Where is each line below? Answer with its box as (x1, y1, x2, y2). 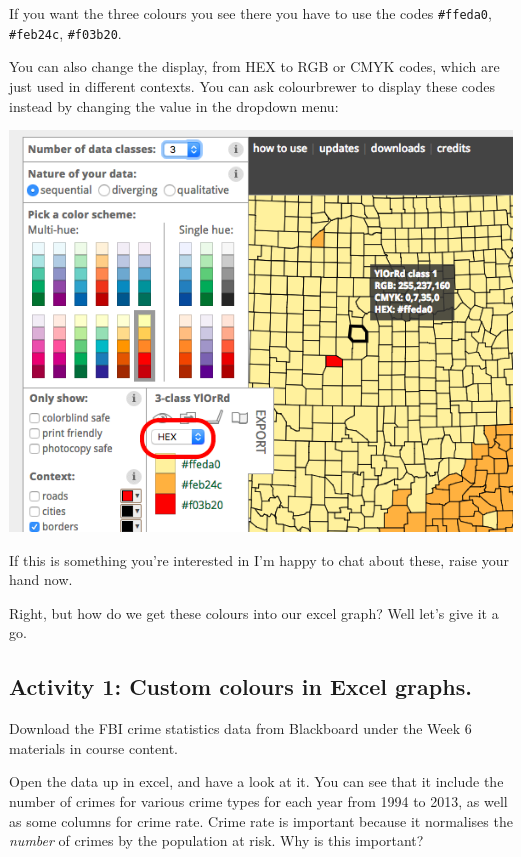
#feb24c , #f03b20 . (9, 22, 122, 43)
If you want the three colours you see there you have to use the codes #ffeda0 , (9, 3, 492, 23)
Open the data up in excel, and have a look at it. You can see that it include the (9, 771, 504, 792)
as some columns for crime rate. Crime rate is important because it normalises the (9, 810, 513, 831)
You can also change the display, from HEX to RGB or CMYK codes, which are (9, 56, 500, 77)
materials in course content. (9, 737, 178, 758)
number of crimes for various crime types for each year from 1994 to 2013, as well (9, 791, 508, 812)
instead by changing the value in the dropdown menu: (9, 95, 339, 116)
